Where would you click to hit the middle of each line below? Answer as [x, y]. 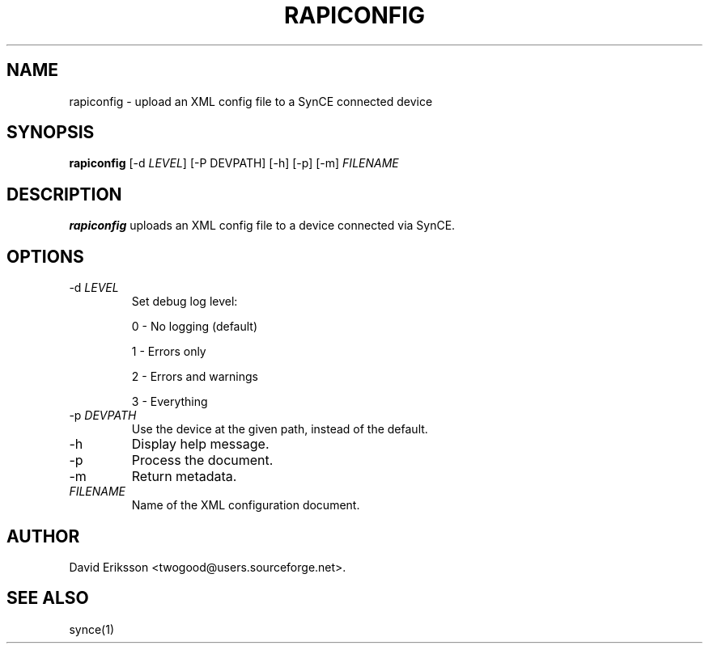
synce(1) [91, 629]
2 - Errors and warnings [195, 377]
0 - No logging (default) [195, 327]
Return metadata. [184, 477]
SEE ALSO [48, 598]
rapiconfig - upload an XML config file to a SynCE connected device [251, 101]
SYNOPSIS [51, 133]
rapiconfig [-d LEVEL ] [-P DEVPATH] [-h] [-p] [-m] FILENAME [234, 163]
